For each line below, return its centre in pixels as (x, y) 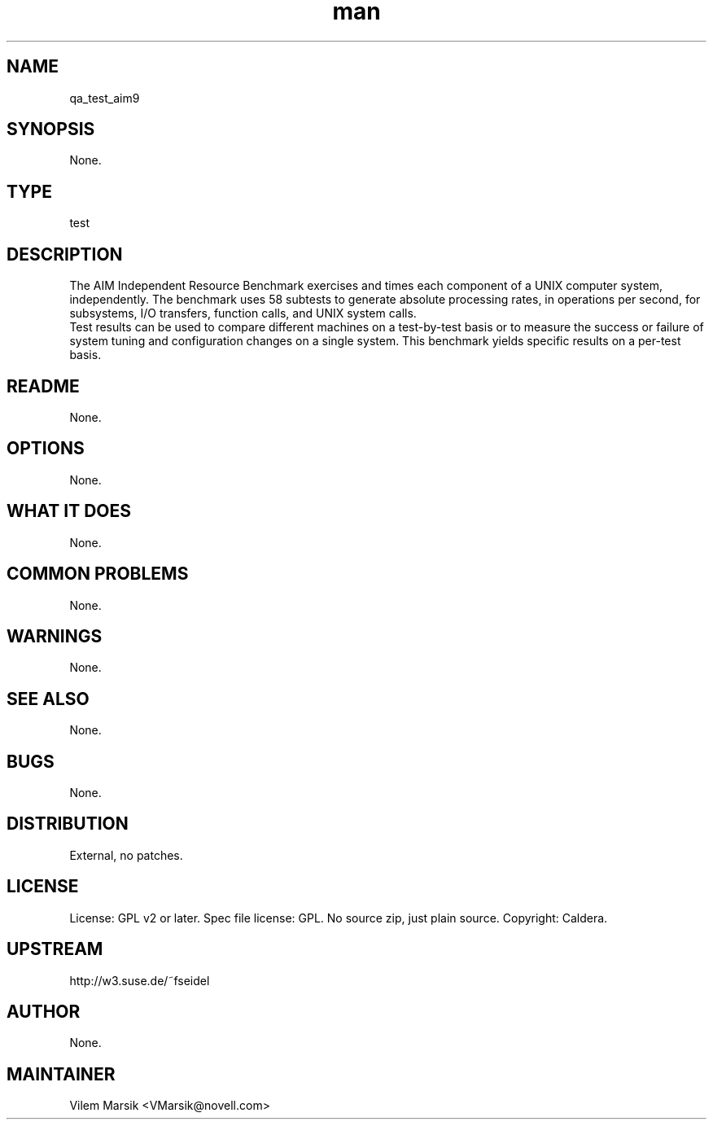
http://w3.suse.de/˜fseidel (140, 980)
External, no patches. (126, 855)
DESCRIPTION (65, 254)
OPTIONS (46, 449)
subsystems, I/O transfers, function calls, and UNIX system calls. (243, 313)
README (43, 386)
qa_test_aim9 (105, 98)
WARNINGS (55, 636)
